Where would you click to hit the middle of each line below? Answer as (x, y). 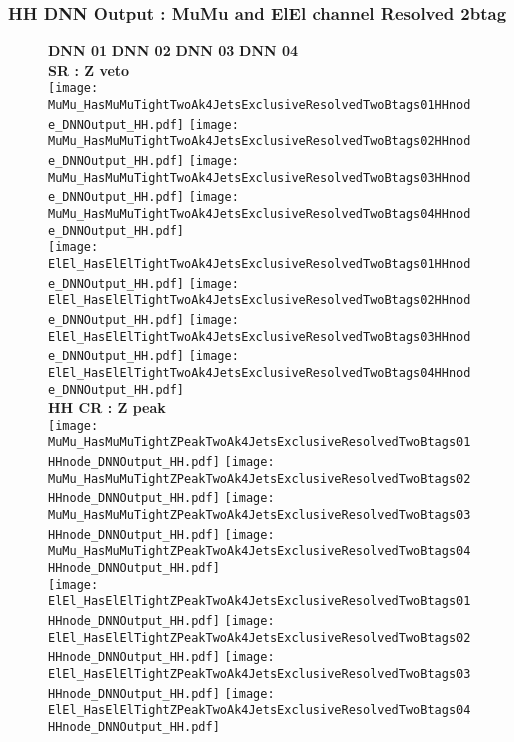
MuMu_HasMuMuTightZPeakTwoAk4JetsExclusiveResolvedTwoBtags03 (259, 515)
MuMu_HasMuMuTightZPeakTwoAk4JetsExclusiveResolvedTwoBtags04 (259, 551)
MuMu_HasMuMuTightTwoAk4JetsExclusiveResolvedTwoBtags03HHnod (259, 177)
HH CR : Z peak (107, 407)
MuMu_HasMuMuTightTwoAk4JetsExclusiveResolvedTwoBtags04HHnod (259, 214)
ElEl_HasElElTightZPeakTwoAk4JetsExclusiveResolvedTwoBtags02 (259, 637)
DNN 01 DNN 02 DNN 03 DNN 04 (173, 50)
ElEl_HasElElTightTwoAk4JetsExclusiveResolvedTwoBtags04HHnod (259, 372)
